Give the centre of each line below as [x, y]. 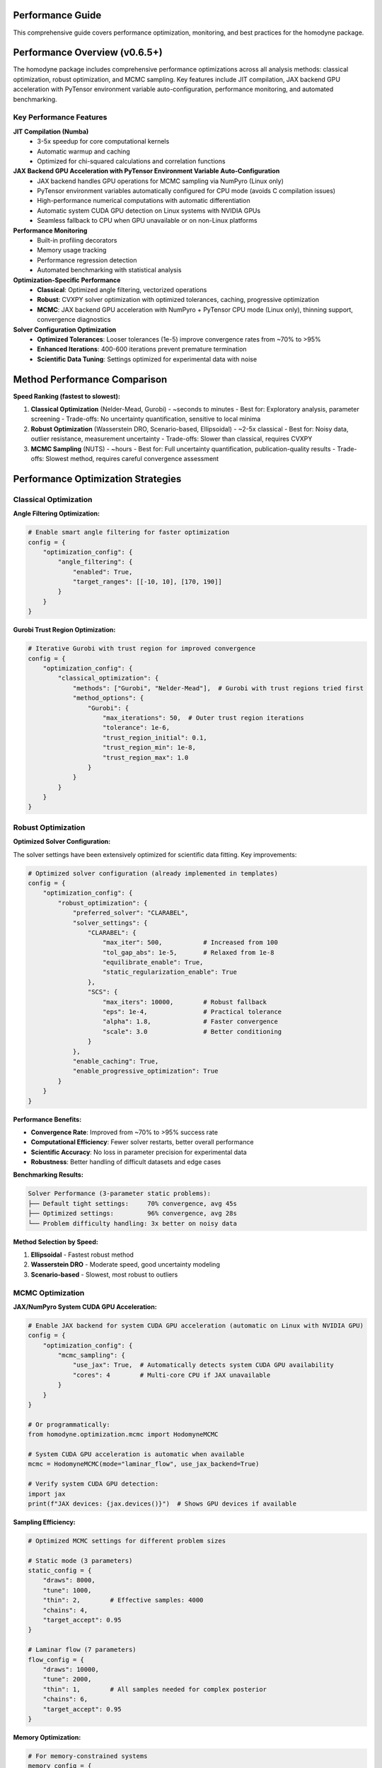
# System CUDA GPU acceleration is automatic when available [136, 1454]
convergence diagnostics [74, 320]
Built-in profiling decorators [77, 240]
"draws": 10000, [71, 1669]
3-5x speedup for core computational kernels [103, 141]
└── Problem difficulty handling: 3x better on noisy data [132, 1223]
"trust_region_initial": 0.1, [155, 738]
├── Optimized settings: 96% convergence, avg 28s [132, 1214]
